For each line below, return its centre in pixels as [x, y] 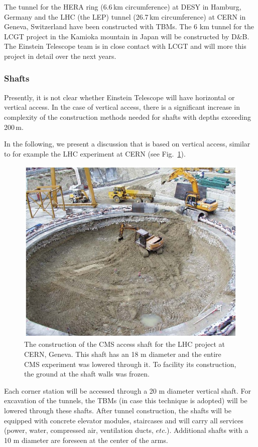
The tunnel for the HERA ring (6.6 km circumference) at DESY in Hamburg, [123, 7]
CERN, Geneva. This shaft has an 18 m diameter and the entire [123, 354]
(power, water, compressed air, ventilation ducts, [79, 430]
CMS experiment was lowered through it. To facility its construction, [130, 364]
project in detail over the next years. [60, 56]
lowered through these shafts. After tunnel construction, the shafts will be [118, 411]
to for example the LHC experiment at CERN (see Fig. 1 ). [95, 153]
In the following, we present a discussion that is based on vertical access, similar [127, 144]
